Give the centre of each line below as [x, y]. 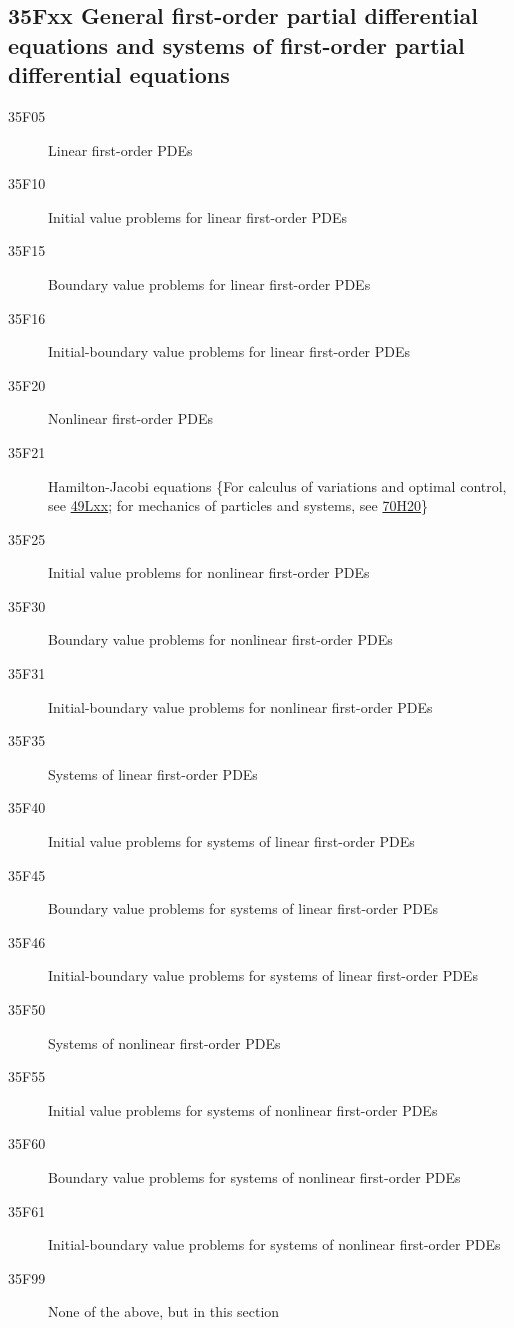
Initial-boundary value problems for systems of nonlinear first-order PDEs [274, 1244]
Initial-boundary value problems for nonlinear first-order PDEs [240, 706]
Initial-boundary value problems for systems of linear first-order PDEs [263, 975]
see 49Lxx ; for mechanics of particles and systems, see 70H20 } [238, 505]
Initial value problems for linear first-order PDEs [197, 216]
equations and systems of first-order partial [236, 44]
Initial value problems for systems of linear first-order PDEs [231, 841]
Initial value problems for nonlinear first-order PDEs [209, 572]
